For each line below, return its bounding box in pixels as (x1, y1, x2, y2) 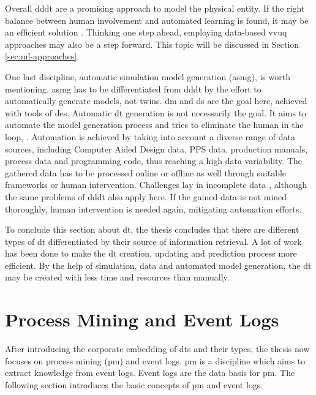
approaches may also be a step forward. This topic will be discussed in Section (5, 37, 299, 50)
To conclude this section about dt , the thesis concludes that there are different (5, 223, 299, 236)
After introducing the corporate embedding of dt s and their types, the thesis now (5, 342, 310, 355)
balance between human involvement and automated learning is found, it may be (5, 13, 309, 26)
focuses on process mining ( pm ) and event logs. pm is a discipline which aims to (5, 354, 306, 367)
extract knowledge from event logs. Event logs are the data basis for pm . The (5, 366, 295, 379)
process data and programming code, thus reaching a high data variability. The (5, 154, 303, 167)
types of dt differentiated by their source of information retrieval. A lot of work (5, 235, 302, 247)
